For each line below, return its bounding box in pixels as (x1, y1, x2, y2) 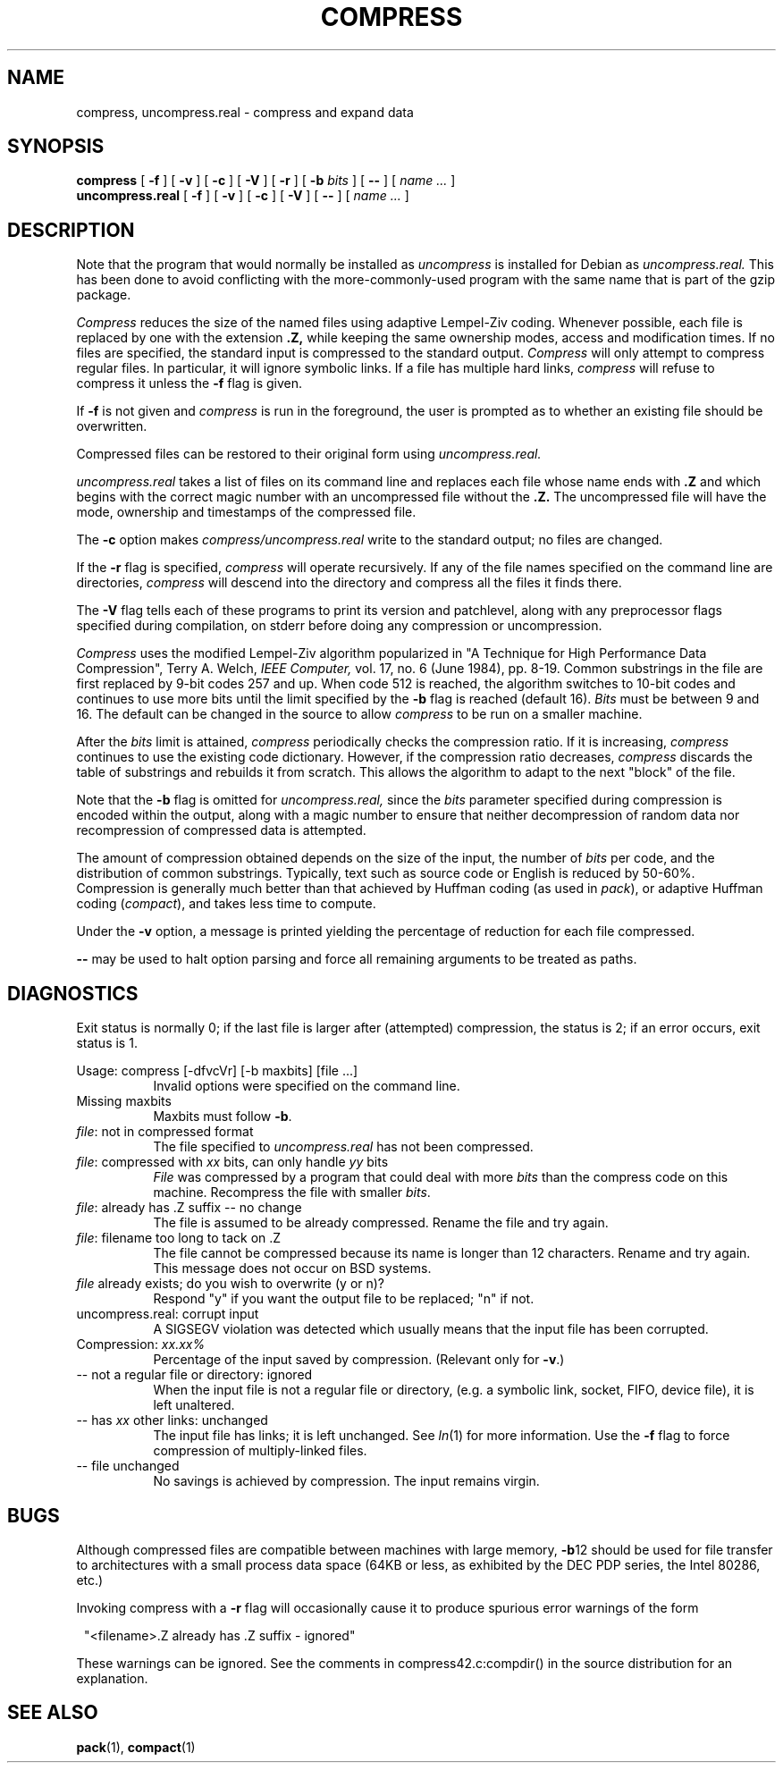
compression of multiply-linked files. (153, 1443, 367, 1459)
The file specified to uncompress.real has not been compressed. (153, 1139, 534, 1155)
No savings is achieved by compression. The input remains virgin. (153, 1473, 540, 1489)
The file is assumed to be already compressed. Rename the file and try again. (153, 1215, 609, 1231)
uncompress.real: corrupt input (76, 1306, 259, 1322)
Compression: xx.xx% (76, 1336, 206, 1353)
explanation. (76, 1670, 148, 1686)
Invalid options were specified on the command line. (153, 1078, 460, 1094)
